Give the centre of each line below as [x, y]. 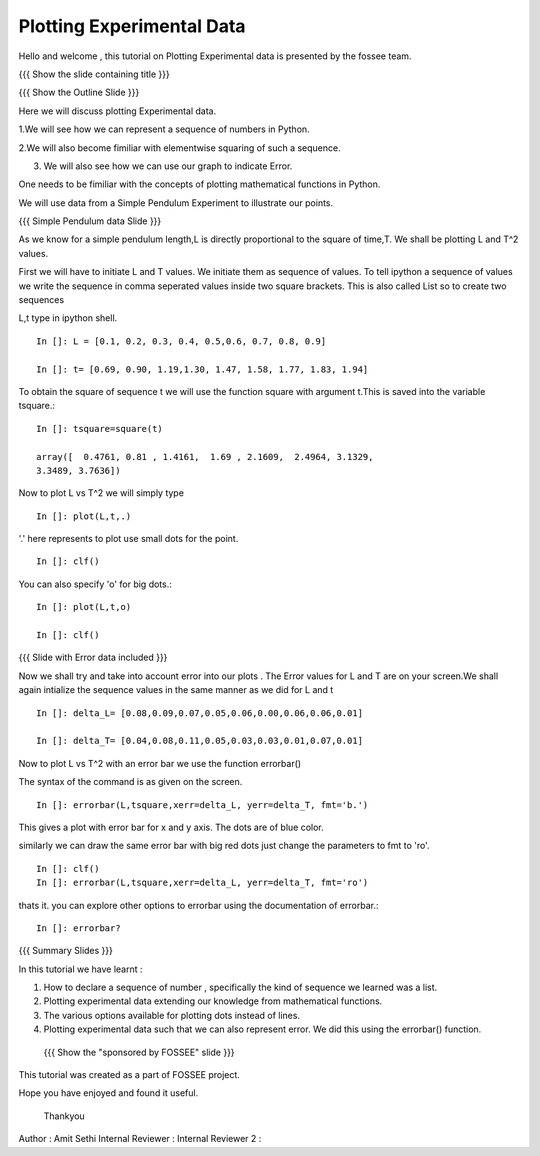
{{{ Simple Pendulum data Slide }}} [90, 221]
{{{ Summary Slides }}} [66, 951]
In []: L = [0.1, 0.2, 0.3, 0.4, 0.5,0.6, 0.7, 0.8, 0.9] [181, 341]
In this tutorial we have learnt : [81, 969]
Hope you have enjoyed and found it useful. [108, 1093]
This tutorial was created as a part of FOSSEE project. [129, 1075]
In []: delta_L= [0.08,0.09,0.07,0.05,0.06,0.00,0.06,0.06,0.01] [200, 713]
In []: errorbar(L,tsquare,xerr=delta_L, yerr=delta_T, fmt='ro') [202, 883]
